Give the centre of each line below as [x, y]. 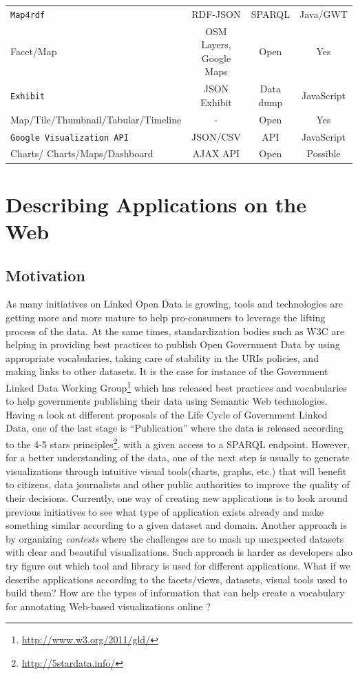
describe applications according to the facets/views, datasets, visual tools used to [177, 579]
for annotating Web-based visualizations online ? [108, 606]
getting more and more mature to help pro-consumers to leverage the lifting [166, 317]
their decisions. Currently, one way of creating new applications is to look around [177, 497]
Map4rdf [28, 15]
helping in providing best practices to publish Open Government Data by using [173, 344]
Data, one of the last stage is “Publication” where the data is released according [175, 428]
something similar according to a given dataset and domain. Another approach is [176, 525]
